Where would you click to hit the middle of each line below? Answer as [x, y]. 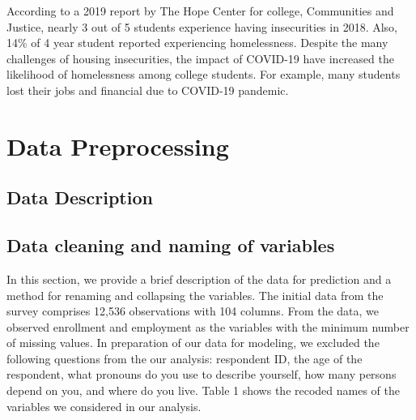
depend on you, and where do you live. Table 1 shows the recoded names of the [204, 390]
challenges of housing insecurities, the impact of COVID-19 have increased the [200, 58]
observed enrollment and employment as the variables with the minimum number [208, 326]
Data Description [80, 197]
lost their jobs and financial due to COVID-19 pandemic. [148, 90]
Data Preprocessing [118, 146]
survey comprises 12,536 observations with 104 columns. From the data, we [193, 311]
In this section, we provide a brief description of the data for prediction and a [199, 279]
